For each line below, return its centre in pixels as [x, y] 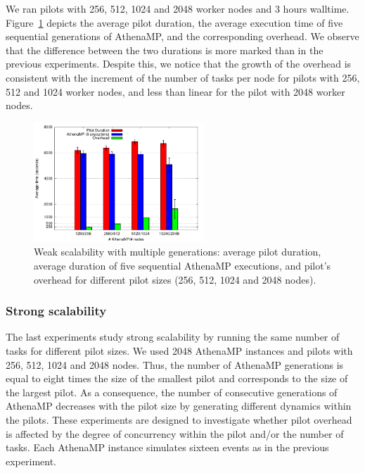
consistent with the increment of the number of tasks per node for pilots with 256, [183, 77]
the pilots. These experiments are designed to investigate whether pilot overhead [179, 419]
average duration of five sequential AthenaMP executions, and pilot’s [182, 266]
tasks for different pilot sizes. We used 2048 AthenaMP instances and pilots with [179, 351]
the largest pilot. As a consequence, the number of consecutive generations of [172, 392]
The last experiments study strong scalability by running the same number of [173, 337]
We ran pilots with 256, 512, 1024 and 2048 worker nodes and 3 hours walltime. [178, 8]
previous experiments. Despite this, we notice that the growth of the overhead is [179, 64]
